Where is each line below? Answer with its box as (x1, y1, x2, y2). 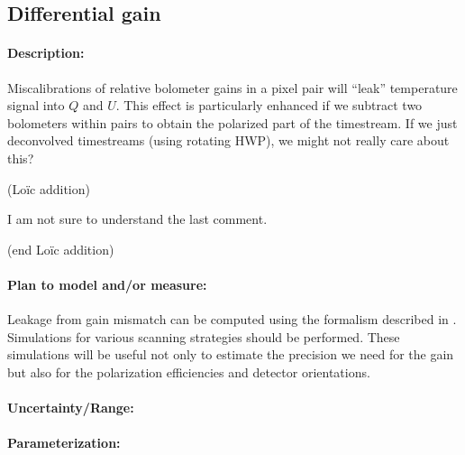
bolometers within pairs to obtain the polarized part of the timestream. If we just (7, 113, 458, 132)
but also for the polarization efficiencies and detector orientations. (7, 362, 370, 381)
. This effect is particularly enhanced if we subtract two (115, 96, 423, 115)
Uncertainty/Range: (7, 398, 134, 417)
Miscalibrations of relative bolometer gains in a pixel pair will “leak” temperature (7, 78, 458, 97)
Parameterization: (7, 433, 121, 452)
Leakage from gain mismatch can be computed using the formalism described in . (7, 310, 457, 329)
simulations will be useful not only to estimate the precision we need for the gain (7, 345, 454, 364)
